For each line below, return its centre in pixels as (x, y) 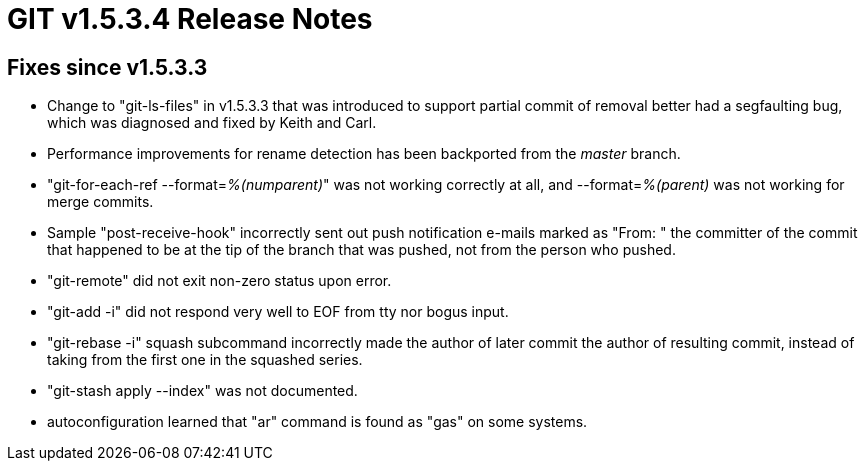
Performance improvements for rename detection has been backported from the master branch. (364, 154)
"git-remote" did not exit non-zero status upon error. (219, 281)
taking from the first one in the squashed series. (205, 360)
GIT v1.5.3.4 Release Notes (190, 19)
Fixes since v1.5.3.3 (107, 67)
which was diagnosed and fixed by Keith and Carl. (212, 123)
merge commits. (100, 202)
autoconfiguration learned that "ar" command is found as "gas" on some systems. (317, 422)
